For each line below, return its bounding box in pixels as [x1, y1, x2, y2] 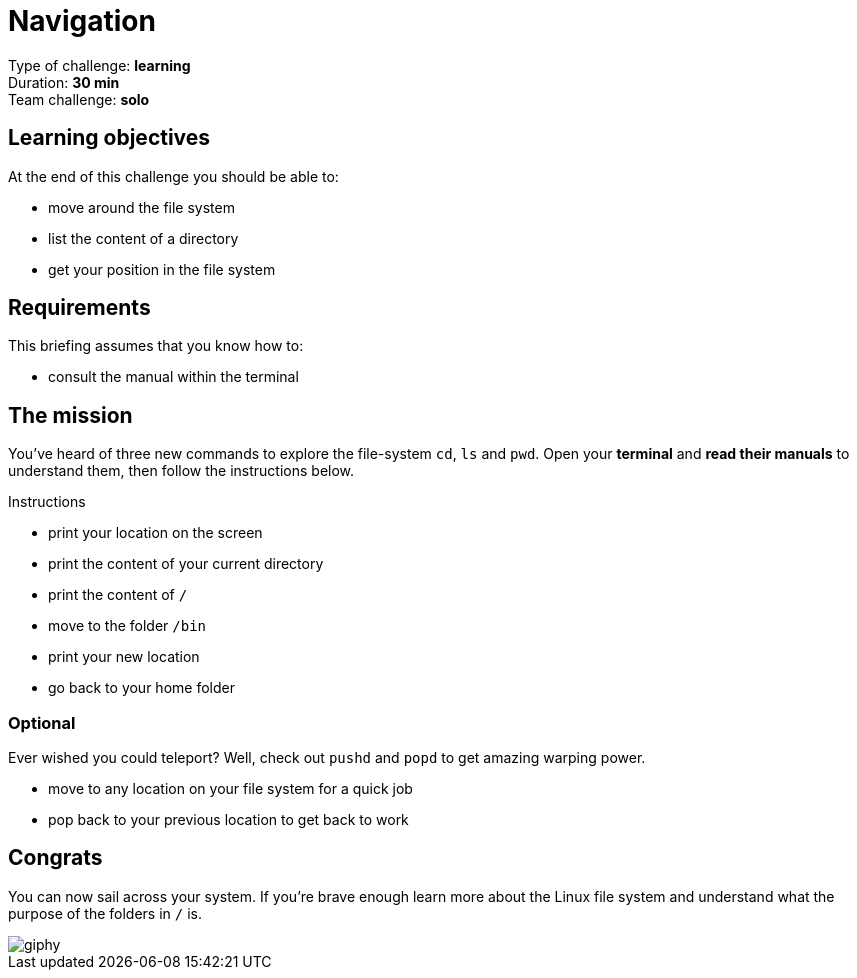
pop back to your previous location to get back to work [48, 811, 409, 829]
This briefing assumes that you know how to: [8, 337, 304, 355]
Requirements [8, 295, 151, 321]
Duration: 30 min [8, 73, 120, 91]
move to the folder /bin [48, 617, 207, 635]
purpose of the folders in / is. [8, 904, 202, 922]
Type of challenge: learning [8, 56, 191, 74]
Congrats [8, 845, 103, 871]
